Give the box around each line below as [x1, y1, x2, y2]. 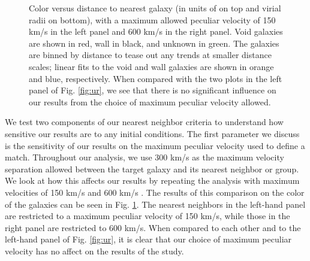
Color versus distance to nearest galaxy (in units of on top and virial [29, 2, 281, 14]
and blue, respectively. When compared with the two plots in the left [29, 72, 282, 84]
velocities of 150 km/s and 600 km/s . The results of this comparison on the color [5, 186, 305, 198]
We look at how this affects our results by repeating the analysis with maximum [5, 174, 300, 187]
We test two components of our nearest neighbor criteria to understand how [5, 116, 284, 128]
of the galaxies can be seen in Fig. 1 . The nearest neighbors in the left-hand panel [5, 198, 306, 210]
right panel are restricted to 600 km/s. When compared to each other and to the [5, 221, 301, 233]
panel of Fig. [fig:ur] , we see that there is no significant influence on [29, 84, 276, 96]
